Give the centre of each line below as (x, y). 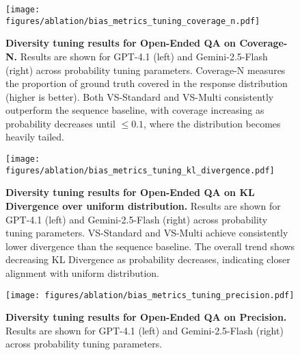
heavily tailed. (35, 137)
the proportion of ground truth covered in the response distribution (147, 83)
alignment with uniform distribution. (82, 272)
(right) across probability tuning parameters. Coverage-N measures (146, 70)
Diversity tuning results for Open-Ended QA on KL (130, 192)
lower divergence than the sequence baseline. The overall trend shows (150, 246)
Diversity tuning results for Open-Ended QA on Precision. (146, 317)
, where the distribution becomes (212, 123)
